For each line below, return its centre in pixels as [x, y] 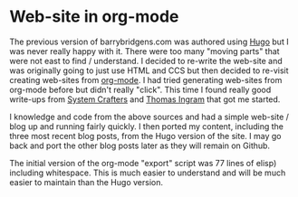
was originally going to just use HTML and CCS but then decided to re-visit [149, 70]
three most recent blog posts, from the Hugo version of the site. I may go [145, 136]
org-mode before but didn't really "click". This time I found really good [140, 89]
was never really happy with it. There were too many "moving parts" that [144, 51]
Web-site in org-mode [94, 17]
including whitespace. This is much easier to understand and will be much [148, 173]
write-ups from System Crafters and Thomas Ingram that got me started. [145, 99]
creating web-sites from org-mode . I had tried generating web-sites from [146, 80]
